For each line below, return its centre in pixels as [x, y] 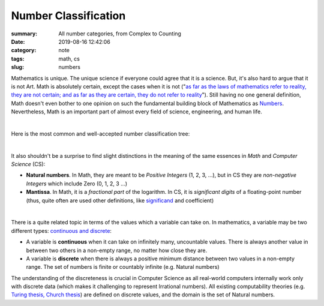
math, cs [69, 58]
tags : [18, 58]
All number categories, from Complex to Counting [120, 34]
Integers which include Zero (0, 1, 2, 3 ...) [77, 184]
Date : [18, 41]
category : [24, 50]
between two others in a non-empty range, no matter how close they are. [117, 250]
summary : [24, 34]
